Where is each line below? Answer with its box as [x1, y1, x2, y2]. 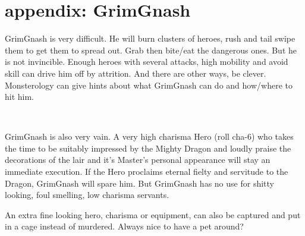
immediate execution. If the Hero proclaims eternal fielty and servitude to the [5, 165, 288, 178]
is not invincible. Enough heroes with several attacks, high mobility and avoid [5, 55, 288, 68]
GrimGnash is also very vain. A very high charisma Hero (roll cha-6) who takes [5, 130, 294, 143]
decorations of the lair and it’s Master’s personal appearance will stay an [5, 153, 271, 166]
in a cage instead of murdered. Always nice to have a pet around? [5, 220, 244, 232]
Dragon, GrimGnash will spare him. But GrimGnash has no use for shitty [5, 177, 274, 189]
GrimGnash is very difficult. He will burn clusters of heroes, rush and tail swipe [5, 32, 295, 45]
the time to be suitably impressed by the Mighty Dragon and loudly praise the [5, 141, 291, 154]
